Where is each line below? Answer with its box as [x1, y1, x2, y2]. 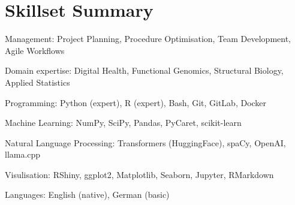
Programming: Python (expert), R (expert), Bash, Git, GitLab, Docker [5, 96, 267, 108]
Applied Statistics [5, 76, 70, 88]
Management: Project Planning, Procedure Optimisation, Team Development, [5, 32, 291, 45]
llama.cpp [5, 148, 41, 161]
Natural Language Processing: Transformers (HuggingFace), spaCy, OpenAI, [5, 136, 286, 149]
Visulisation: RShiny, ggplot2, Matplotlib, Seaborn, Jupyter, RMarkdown [5, 168, 274, 180]
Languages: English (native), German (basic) [5, 188, 170, 201]
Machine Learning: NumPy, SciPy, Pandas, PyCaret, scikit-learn [5, 116, 242, 129]
